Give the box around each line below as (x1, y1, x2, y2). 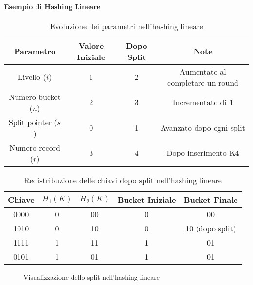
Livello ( (18, 71, 46, 83)
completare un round (167, 76, 238, 88)
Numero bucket (9, 91, 61, 102)
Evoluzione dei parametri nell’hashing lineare (50, 20, 203, 32)
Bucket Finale (183, 193, 238, 205)
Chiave (8, 193, 35, 205)
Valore (78, 39, 104, 51)
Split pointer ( (8, 116, 57, 128)
